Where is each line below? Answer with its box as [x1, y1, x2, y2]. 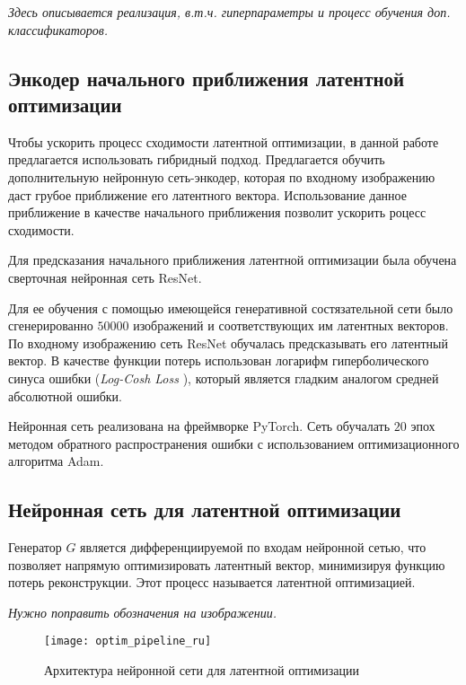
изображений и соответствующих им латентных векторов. [133, 316, 449, 335]
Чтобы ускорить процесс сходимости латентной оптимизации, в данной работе [8, 132, 439, 151]
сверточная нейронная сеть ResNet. [8, 268, 202, 286]
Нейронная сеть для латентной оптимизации [8, 496, 401, 523]
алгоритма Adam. [8, 452, 104, 470]
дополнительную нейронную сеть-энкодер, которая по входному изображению [8, 167, 435, 186]
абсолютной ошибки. [8, 386, 122, 405]
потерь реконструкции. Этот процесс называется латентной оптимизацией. [8, 573, 416, 592]
